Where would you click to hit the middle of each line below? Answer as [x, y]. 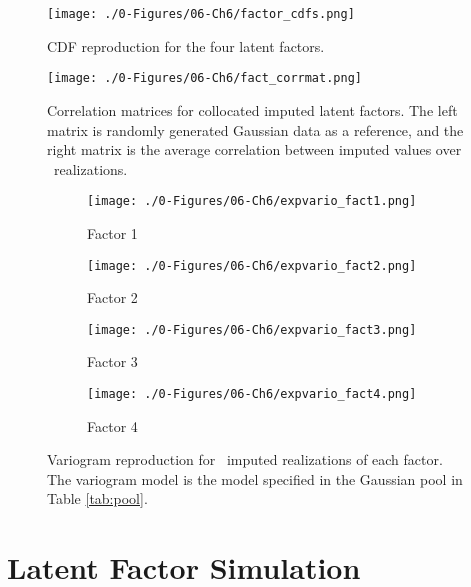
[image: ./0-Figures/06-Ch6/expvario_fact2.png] [252, 265]
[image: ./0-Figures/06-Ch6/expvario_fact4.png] [252, 394]
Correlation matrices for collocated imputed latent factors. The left [252, 109]
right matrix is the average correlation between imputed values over [254, 149]
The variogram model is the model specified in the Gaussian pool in [255, 478]
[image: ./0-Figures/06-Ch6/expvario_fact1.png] [252, 201]
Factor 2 [112, 297]
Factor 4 [112, 425]
